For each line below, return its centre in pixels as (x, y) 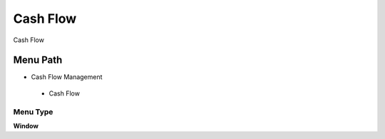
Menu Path (38, 60)
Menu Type (33, 112)
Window (26, 125)
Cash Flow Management (67, 77)
